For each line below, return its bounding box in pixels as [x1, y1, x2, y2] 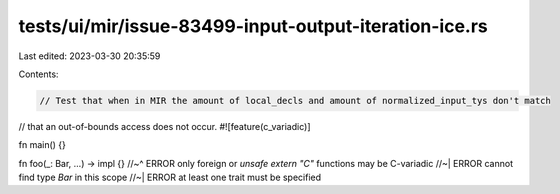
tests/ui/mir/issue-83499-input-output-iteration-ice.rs [18, 15, 489, 37]
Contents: [18, 68, 59, 80]
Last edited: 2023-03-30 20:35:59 [18, 50, 161, 62]
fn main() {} [18, 139, 67, 151]
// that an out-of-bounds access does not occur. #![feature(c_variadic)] [18, 120, 311, 132]
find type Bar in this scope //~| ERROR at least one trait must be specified [18, 171, 322, 184]
